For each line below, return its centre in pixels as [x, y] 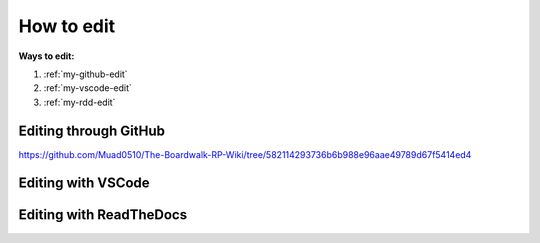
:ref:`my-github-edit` [86, 74]
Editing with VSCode [84, 183]
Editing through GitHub [91, 130]
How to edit [67, 26]
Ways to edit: [46, 56]
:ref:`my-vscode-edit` [87, 88]
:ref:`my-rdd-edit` [79, 102]
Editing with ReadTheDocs [103, 215]
